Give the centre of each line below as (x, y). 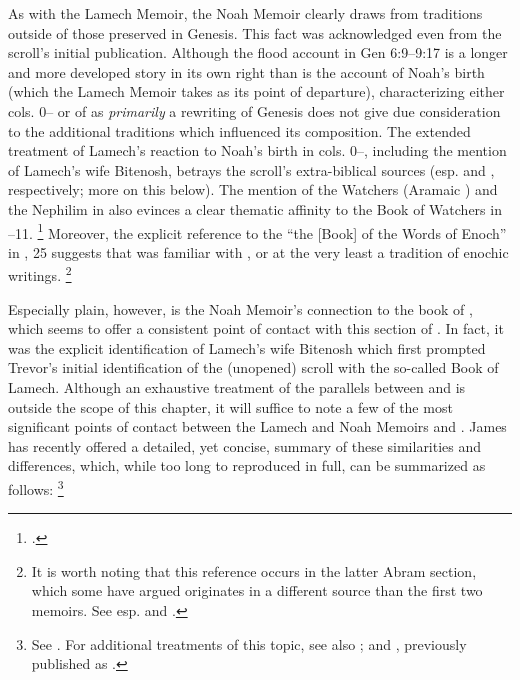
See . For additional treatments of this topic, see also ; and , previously (249, 643)
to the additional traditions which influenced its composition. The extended (239, 130)
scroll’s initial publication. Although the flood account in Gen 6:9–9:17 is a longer (258, 52)
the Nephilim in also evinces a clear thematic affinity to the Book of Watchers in (255, 208)
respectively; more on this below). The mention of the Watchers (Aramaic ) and (253, 189)
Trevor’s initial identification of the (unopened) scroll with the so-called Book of (253, 367)
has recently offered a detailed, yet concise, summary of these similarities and (245, 445)
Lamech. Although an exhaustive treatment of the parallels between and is (237, 387)
